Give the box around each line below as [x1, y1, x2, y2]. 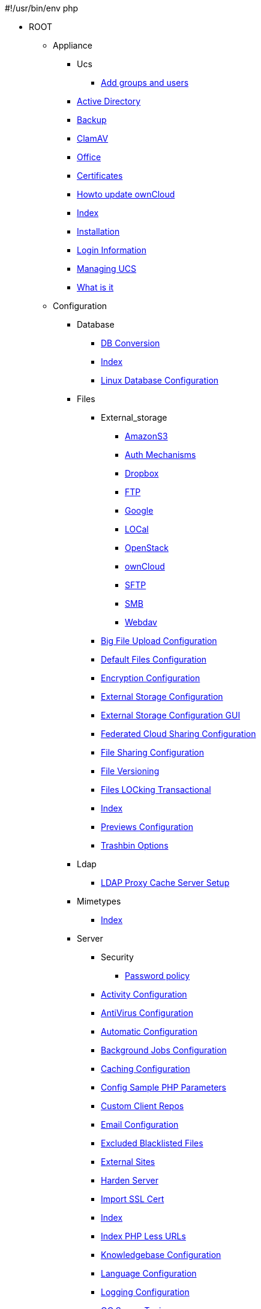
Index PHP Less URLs [101, 1231, 186, 1241]
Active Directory [77, 96, 141, 106]
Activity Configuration [101, 989, 187, 999]
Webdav [125, 617, 157, 627]
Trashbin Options [101, 840, 169, 850]
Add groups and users [101, 77, 189, 88]
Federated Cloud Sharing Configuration [101, 729, 256, 739]
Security [101, 952, 134, 962]
